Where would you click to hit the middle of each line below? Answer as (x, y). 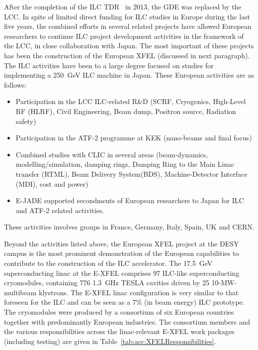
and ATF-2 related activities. (60, 210)
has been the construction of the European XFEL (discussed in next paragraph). (127, 55)
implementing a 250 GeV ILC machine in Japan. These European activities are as (129, 75)
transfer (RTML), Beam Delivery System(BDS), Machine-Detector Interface (131, 174)
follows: (15, 84)
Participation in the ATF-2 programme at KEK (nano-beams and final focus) (134, 138)
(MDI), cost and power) (52, 183)
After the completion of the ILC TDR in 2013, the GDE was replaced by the (123, 6)
